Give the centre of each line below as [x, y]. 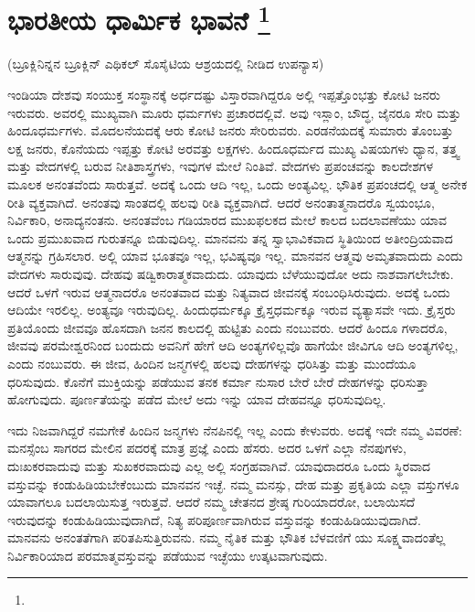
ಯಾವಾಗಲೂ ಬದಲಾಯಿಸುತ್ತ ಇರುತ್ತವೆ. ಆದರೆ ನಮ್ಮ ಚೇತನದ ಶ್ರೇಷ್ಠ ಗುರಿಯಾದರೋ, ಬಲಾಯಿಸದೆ [211, 502]
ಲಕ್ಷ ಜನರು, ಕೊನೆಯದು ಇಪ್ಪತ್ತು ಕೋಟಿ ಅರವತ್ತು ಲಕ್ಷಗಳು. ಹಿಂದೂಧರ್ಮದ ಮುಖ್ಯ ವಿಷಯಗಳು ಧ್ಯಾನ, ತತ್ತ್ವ [233, 148]
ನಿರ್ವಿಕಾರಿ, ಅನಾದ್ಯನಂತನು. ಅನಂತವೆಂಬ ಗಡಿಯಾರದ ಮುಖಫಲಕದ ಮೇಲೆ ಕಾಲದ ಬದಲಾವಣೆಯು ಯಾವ [227, 220]
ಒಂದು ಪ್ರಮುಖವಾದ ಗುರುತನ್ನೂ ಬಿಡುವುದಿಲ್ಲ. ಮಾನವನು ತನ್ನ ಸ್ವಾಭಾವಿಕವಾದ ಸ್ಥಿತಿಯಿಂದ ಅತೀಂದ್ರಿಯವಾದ [230, 237]
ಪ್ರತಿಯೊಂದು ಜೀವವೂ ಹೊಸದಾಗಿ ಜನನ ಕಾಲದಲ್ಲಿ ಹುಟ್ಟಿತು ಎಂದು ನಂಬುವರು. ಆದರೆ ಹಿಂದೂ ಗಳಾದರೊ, [227, 327]
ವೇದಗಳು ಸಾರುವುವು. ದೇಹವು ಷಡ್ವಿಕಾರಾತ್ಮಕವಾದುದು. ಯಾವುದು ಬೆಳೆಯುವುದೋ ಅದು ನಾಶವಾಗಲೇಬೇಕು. [231, 273]
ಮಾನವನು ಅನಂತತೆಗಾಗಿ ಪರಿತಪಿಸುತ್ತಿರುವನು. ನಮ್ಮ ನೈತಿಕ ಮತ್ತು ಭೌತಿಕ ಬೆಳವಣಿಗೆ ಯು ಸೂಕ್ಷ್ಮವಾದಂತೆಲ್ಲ [227, 537]
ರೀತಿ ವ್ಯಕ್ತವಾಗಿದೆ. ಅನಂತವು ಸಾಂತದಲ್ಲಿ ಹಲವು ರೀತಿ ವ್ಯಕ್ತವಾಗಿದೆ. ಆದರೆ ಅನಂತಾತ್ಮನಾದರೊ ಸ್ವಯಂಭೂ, [221, 202]
